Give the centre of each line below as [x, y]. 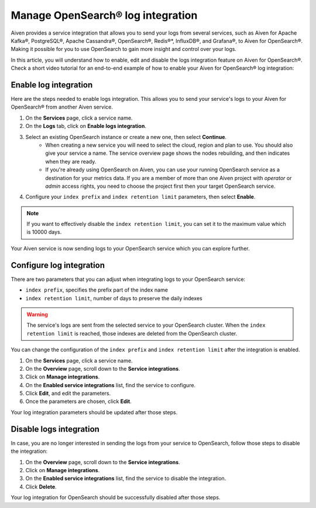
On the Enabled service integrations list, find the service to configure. [111, 385]
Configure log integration [58, 265]
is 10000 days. [44, 232]
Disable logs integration [55, 429]
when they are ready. [71, 161]
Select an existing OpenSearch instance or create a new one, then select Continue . [126, 137]
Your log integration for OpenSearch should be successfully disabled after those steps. [116, 497]
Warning [37, 314]
